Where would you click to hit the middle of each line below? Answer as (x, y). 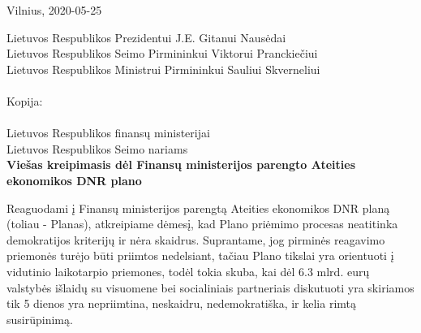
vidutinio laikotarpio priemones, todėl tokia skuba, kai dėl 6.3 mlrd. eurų (188, 271)
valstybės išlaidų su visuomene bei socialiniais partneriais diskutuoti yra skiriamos (210, 287)
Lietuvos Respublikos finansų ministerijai (108, 133)
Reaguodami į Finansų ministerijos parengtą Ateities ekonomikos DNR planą (198, 208)
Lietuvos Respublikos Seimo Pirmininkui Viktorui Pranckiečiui (162, 53)
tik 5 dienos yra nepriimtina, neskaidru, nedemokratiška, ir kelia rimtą (182, 303)
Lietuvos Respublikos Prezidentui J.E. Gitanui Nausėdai (146, 37)
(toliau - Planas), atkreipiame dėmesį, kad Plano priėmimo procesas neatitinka (202, 224)
